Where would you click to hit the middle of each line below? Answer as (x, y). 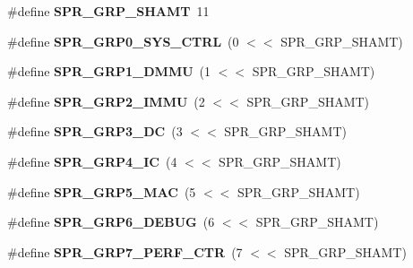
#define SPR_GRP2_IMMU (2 (106, 101)
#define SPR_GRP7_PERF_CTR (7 (125, 251)
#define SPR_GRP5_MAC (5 (102, 191)
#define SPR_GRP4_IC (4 (92, 161)
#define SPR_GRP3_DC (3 (95, 131)
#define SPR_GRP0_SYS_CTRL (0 (123, 41)
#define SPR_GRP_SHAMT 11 (108, 11)
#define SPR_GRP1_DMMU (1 (109, 71)
